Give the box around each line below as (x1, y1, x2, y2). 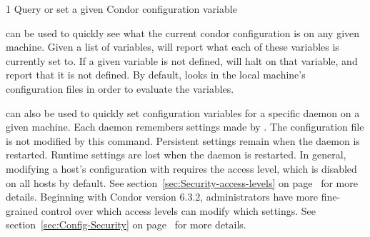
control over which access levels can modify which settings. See (41, 203, 316, 218)
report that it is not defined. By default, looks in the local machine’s (6, 67, 306, 82)
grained (6, 203, 39, 218)
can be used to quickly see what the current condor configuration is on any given (6, 25, 360, 40)
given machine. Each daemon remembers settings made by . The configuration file (6, 119, 364, 134)
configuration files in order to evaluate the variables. (6, 81, 234, 96)
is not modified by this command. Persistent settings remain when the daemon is (6, 133, 360, 148)
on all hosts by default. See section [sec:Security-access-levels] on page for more (6, 175, 358, 190)
